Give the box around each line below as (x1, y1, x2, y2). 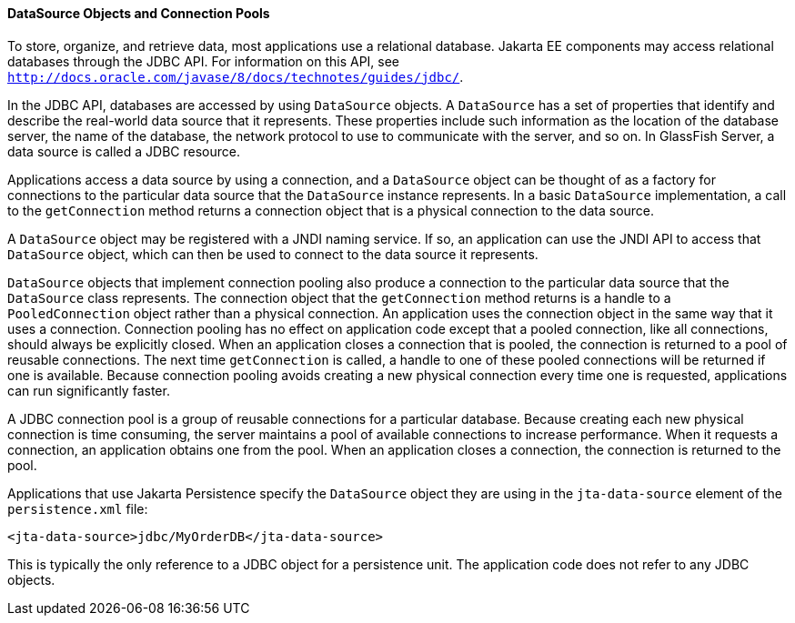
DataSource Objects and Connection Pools (7, 5, 270, 21)
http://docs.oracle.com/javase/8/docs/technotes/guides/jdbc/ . (7, 68, 464, 85)
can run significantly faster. (7, 382, 170, 398)
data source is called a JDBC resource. (7, 143, 240, 159)
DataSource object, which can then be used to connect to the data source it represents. (7, 246, 538, 262)
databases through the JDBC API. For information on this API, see (7, 53, 400, 69)
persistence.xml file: (7, 500, 148, 517)
